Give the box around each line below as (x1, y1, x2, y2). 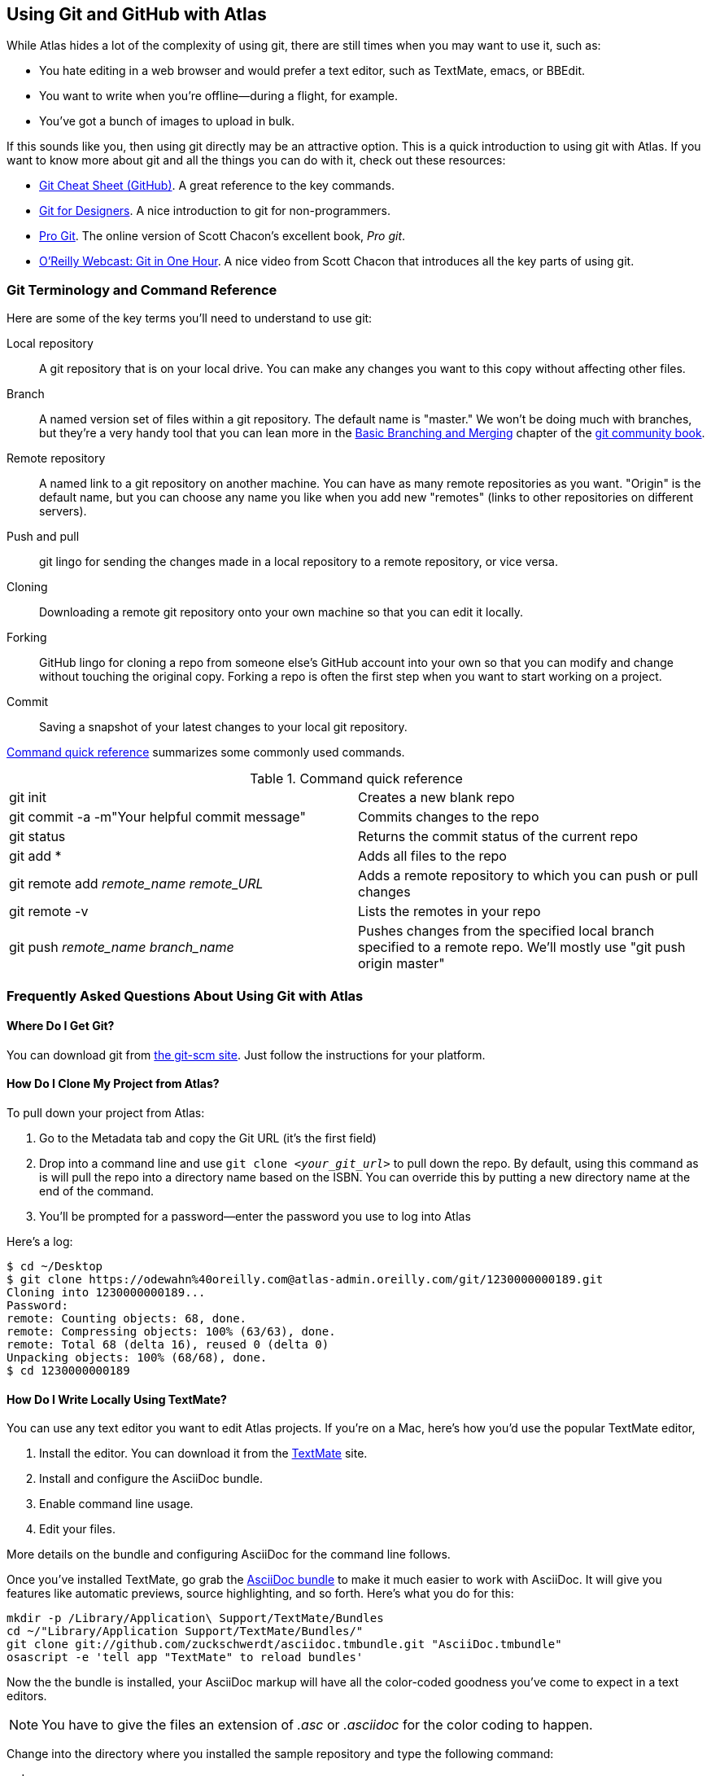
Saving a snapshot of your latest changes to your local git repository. (39, 720, 408, 735)
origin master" (358, 955, 445, 972)
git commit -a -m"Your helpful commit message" (9, 809, 306, 826)
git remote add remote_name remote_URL (9, 875, 264, 892)
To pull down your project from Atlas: (7, 1105, 205, 1120)
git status (9, 828, 66, 845)
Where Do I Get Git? (7, 1019, 115, 1033)
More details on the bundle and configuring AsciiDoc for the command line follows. (7, 1547, 451, 1562)
